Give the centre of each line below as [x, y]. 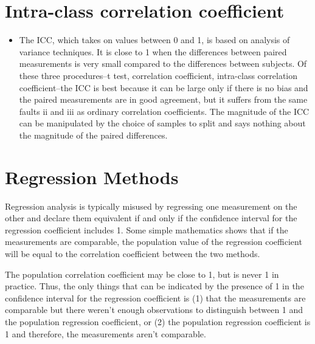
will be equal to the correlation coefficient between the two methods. [133, 253]
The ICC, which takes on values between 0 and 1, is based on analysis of [154, 40]
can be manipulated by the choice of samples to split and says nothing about [162, 123]
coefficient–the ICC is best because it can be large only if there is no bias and [164, 87]
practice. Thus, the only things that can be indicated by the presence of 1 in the [154, 286]
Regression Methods [92, 177]
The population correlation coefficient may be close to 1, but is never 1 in [142, 274]
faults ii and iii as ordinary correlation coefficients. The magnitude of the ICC [164, 111]
